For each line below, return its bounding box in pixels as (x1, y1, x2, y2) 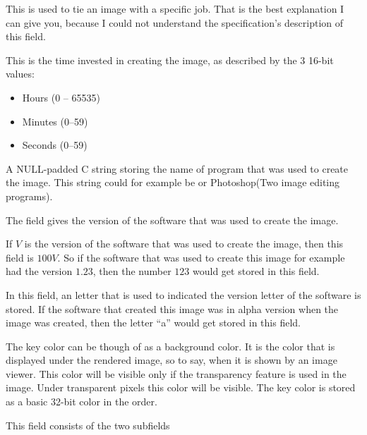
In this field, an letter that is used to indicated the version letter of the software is (6, 287, 361, 302)
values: (6, 66, 35, 81)
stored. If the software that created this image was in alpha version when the (6, 301, 339, 316)
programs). (6, 188, 53, 203)
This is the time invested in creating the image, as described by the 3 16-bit (6, 52, 334, 67)
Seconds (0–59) (22, 137, 88, 152)
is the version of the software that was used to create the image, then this (24, 236, 344, 251)
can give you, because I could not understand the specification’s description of (6, 15, 344, 30)
